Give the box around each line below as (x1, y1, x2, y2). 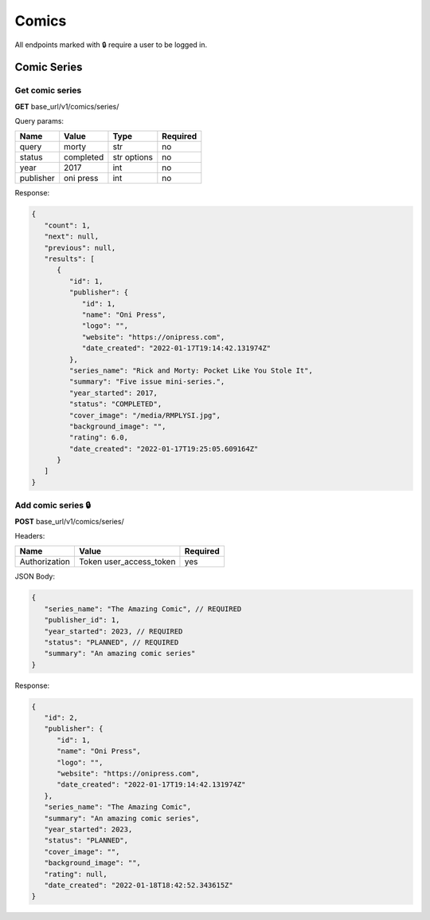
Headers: (14, 531, 45, 540)
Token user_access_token (79, 556, 176, 567)
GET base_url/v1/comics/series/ (14, 101, 119, 111)
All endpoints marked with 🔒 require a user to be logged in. (14, 40, 208, 49)
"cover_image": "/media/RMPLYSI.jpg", (68, 411, 221, 420)
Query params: (14, 116, 64, 126)
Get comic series (14, 85, 82, 96)
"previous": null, (44, 243, 116, 252)
